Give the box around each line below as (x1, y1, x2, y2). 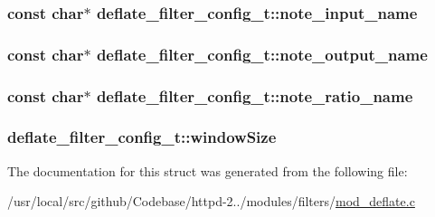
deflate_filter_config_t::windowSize (7, 126, 277, 148)
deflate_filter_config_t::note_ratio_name (96, 84, 413, 107)
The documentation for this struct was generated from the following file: (7, 161, 408, 180)
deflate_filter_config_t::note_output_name (96, 42, 428, 65)
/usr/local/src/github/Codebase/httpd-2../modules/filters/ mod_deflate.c (7, 192, 415, 211)
